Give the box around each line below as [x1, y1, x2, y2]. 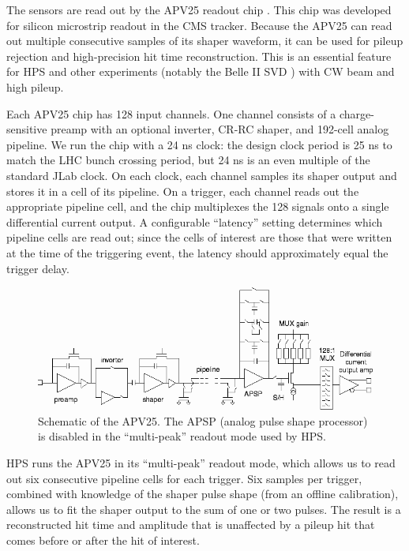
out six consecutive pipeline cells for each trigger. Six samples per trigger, [6, 470, 362, 486]
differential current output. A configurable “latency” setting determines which [6, 213, 383, 230]
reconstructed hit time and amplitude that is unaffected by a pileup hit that [6, 516, 375, 533]
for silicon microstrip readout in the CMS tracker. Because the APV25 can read [6, 17, 392, 33]
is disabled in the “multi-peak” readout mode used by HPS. [38, 428, 326, 444]
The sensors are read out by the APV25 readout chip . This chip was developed [6, 2, 392, 17]
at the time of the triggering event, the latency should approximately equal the [6, 244, 388, 261]
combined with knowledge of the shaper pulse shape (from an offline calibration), [6, 485, 399, 502]
